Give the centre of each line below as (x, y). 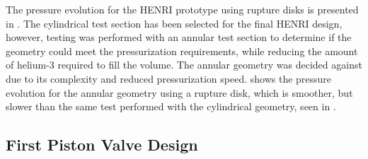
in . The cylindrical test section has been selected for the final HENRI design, (174, 23)
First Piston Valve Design (102, 145)
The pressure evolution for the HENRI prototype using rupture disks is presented (182, 9)
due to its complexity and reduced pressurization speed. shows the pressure (169, 78)
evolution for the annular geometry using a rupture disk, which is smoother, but (179, 92)
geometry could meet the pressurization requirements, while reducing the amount (182, 51)
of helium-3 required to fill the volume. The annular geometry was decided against (184, 65)
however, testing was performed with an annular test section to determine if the (179, 37)
